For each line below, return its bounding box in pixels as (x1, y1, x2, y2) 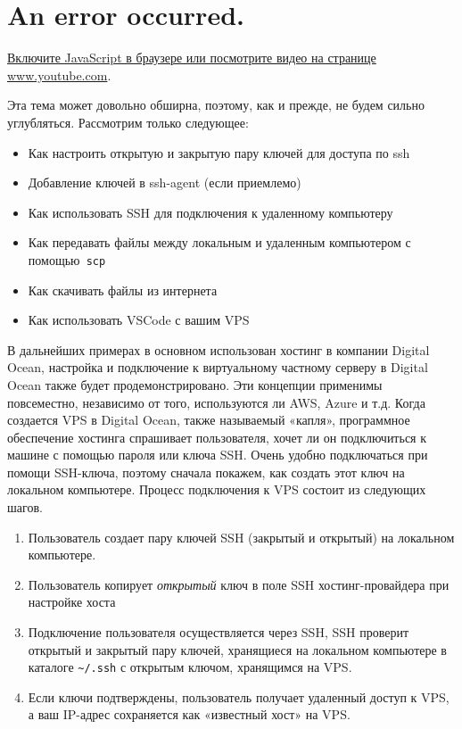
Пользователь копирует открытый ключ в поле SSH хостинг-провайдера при (28, 575, 450, 593)
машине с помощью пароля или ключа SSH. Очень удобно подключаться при (7, 445, 428, 464)
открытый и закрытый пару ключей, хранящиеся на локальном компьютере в (28, 640, 447, 659)
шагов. (7, 498, 43, 517)
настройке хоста (28, 592, 116, 611)
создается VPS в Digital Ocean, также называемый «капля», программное (7, 410, 410, 429)
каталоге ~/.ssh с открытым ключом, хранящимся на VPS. (28, 658, 352, 676)
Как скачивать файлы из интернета (28, 280, 218, 299)
